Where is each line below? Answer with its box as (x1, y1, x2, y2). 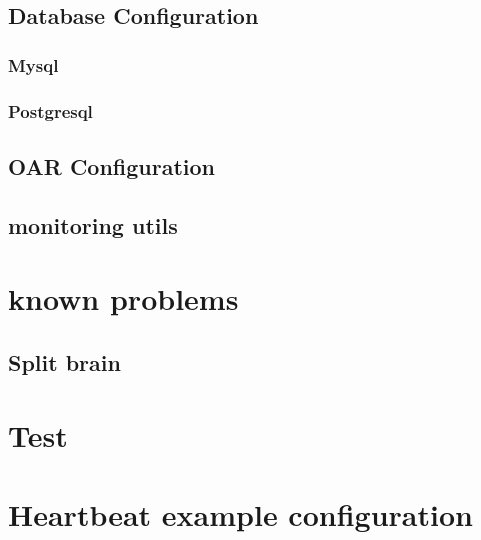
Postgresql (8, 98, 93, 123)
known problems (8, 278, 239, 319)
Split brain (8, 346, 121, 377)
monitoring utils (8, 209, 178, 240)
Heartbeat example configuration (8, 493, 473, 534)
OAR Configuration (8, 150, 216, 181)
